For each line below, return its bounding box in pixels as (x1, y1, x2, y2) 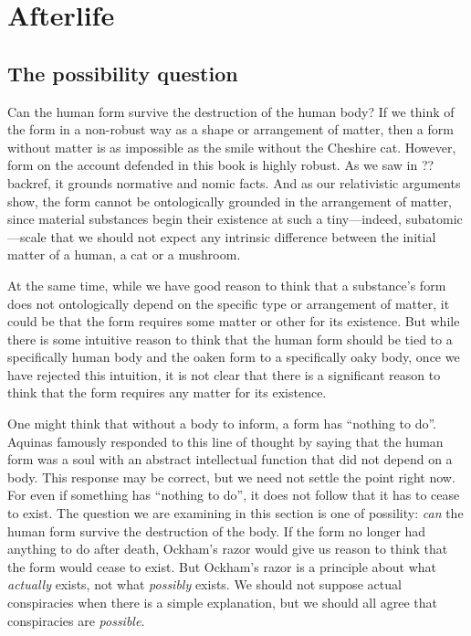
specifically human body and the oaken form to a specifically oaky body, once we (7, 347, 460, 366)
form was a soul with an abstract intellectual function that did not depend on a (7, 450, 453, 469)
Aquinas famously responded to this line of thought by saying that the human (7, 431, 444, 450)
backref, (7, 173, 51, 192)
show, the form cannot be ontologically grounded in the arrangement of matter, (7, 191, 452, 210)
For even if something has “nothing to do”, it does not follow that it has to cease (7, 485, 460, 504)
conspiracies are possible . (7, 610, 145, 630)
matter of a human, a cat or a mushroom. (7, 245, 241, 264)
